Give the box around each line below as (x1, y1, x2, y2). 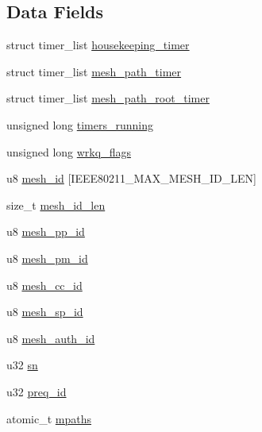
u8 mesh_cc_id (6, 276, 83, 293)
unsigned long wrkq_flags (6, 143, 131, 160)
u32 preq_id (6, 383, 67, 399)
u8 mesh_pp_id (6, 223, 85, 240)
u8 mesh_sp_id (6, 303, 83, 320)
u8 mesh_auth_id (6, 330, 95, 346)
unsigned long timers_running (6, 116, 154, 133)
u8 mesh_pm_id (6, 249, 88, 266)
